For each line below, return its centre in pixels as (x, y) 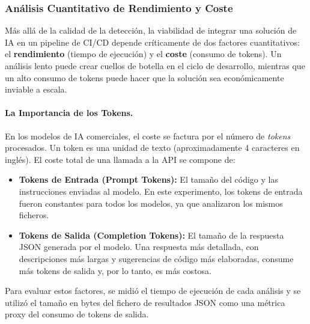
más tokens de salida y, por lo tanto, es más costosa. (115, 270)
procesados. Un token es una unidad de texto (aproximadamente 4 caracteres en (152, 148)
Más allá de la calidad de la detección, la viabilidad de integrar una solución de (151, 30)
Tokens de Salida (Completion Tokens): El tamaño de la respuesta (151, 235)
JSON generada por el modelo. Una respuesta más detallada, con (139, 247)
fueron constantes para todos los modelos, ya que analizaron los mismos (151, 203)
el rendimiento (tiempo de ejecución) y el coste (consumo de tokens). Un (143, 54)
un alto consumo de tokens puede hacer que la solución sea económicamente (144, 77)
